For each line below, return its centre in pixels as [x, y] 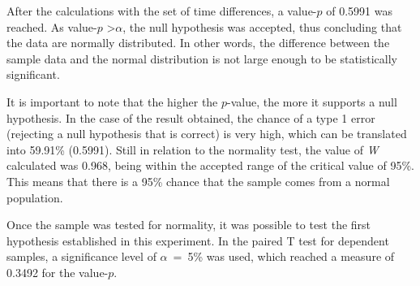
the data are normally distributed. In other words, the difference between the [198, 43]
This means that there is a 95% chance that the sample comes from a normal [198, 181]
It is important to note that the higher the [112, 101]
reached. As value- [52, 26]
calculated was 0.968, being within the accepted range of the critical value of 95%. [210, 165]
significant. [33, 74]
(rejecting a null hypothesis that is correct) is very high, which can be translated [207, 134]
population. [35, 197]
